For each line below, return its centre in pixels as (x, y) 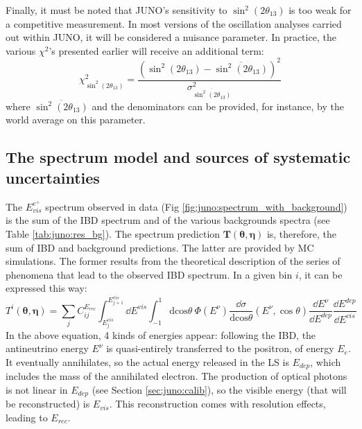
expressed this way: (46, 288)
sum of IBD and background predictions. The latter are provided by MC (160, 247)
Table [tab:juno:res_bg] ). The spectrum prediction (113, 233)
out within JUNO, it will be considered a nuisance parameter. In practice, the (171, 37)
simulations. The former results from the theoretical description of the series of (173, 261)
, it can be (320, 274)
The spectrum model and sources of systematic (178, 157)
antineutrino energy (47, 348)
